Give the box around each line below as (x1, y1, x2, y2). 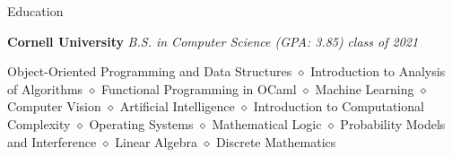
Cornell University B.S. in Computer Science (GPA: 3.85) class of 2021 (7, 31, 419, 50)
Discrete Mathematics (215, 132, 336, 151)
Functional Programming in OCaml (101, 79, 297, 98)
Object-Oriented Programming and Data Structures (7, 62, 292, 81)
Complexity (7, 114, 71, 133)
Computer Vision (7, 97, 101, 116)
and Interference (7, 132, 97, 151)
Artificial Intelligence (119, 97, 235, 116)
